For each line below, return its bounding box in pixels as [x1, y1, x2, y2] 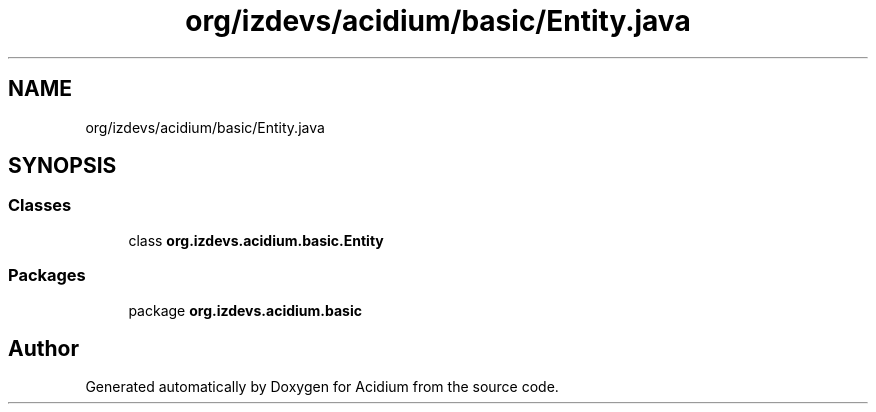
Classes [8, 195, 72, 216]
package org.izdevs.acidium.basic [128, 301, 362, 319]
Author [8, 335, 79, 361]
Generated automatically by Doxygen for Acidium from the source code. [85, 378, 559, 396]
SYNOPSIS [8, 153, 117, 179]
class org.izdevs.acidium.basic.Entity [128, 231, 384, 249]
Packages [8, 265, 86, 286]
